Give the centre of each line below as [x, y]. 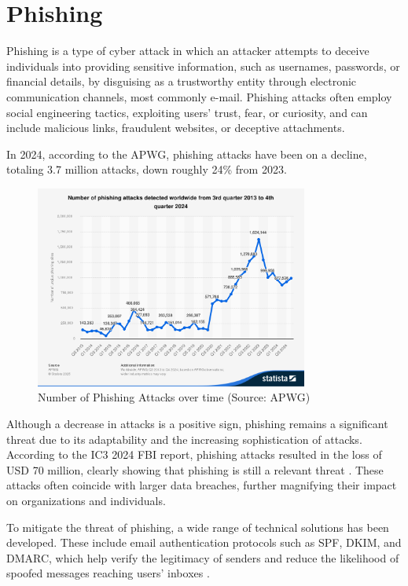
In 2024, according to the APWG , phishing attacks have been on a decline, [187, 154]
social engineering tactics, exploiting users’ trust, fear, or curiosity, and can [187, 112]
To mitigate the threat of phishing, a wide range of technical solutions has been [198, 527]
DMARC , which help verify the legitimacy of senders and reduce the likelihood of [203, 557]
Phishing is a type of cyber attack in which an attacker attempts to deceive [188, 51]
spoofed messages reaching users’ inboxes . [108, 573]
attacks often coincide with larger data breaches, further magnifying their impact [202, 485]
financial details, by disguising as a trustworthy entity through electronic [182, 81]
